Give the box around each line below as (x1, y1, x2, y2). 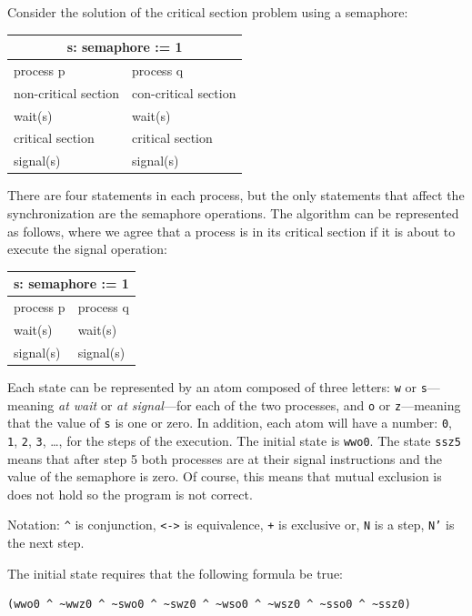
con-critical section (132, 83, 236, 102)
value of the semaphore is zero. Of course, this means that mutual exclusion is (7, 467, 442, 486)
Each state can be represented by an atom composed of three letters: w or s (7, 377, 427, 396)
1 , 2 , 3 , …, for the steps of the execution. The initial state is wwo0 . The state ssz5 (7, 430, 461, 449)
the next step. (7, 532, 85, 551)
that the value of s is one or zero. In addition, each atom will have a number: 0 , (7, 413, 452, 432)
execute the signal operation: (7, 239, 167, 258)
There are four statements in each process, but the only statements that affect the (7, 186, 465, 205)
